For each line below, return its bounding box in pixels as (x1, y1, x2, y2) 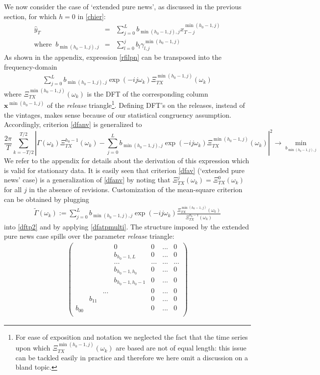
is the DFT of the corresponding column (87, 88, 208, 99)
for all (4, 184, 22, 195)
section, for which (4, 11, 57, 21)
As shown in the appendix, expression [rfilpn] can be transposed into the (4, 52, 222, 62)
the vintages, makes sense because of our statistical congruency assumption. (4, 109, 231, 120)
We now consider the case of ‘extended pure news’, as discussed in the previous (4, 1, 242, 11)
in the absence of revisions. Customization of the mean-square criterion (29, 184, 243, 195)
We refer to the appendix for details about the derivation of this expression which (4, 155, 249, 166)
